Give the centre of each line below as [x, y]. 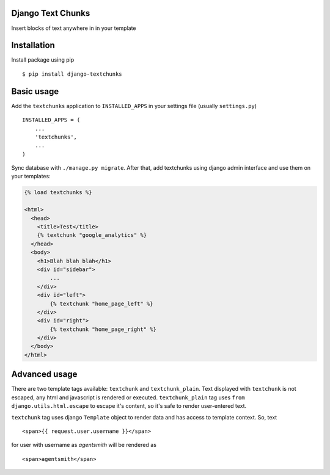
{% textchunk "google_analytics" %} [92, 235]
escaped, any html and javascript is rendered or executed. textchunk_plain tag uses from [128, 397]
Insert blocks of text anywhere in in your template [74, 28]
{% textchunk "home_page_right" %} [103, 329]
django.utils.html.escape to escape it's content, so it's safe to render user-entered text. [129, 406]
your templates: [31, 176]
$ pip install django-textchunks [72, 74]
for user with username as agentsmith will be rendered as [84, 445]
